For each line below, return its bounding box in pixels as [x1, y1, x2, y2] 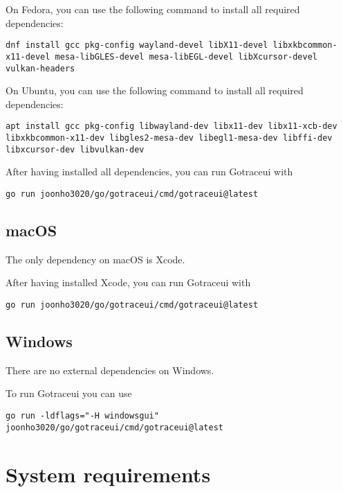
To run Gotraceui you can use [6, 386, 132, 401]
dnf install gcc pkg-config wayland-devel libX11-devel [6, 40, 268, 51]
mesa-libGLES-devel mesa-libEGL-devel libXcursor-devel [55, 51, 318, 62]
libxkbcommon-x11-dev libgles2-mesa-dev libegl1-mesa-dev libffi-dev [6, 133, 333, 143]
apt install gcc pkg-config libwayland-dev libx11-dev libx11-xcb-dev [6, 121, 337, 132]
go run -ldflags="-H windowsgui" [6, 411, 159, 421]
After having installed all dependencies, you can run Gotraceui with [6, 164, 293, 179]
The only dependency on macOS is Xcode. [6, 252, 185, 266]
